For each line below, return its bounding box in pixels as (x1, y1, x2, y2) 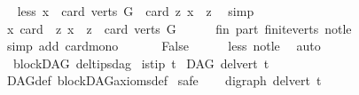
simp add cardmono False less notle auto (6, 36, 321, 55)
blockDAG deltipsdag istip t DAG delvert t (12, 53, 269, 72)
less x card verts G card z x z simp (17, 2, 254, 20)
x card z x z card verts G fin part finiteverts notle (6, 19, 352, 37)
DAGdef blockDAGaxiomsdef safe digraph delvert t (6, 71, 322, 90)
